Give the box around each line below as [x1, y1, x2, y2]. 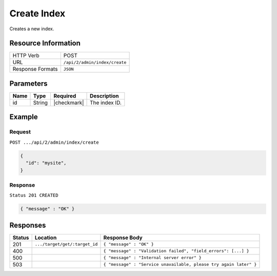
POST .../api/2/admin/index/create [9, 139, 100, 145]
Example [9, 113, 38, 122]
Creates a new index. [9, 26, 54, 32]
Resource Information [9, 39, 81, 48]
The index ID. [90, 99, 122, 106]
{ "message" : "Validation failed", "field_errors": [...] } [103, 248, 249, 254]
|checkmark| [53, 99, 84, 106]
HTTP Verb [12, 52, 39, 59]
